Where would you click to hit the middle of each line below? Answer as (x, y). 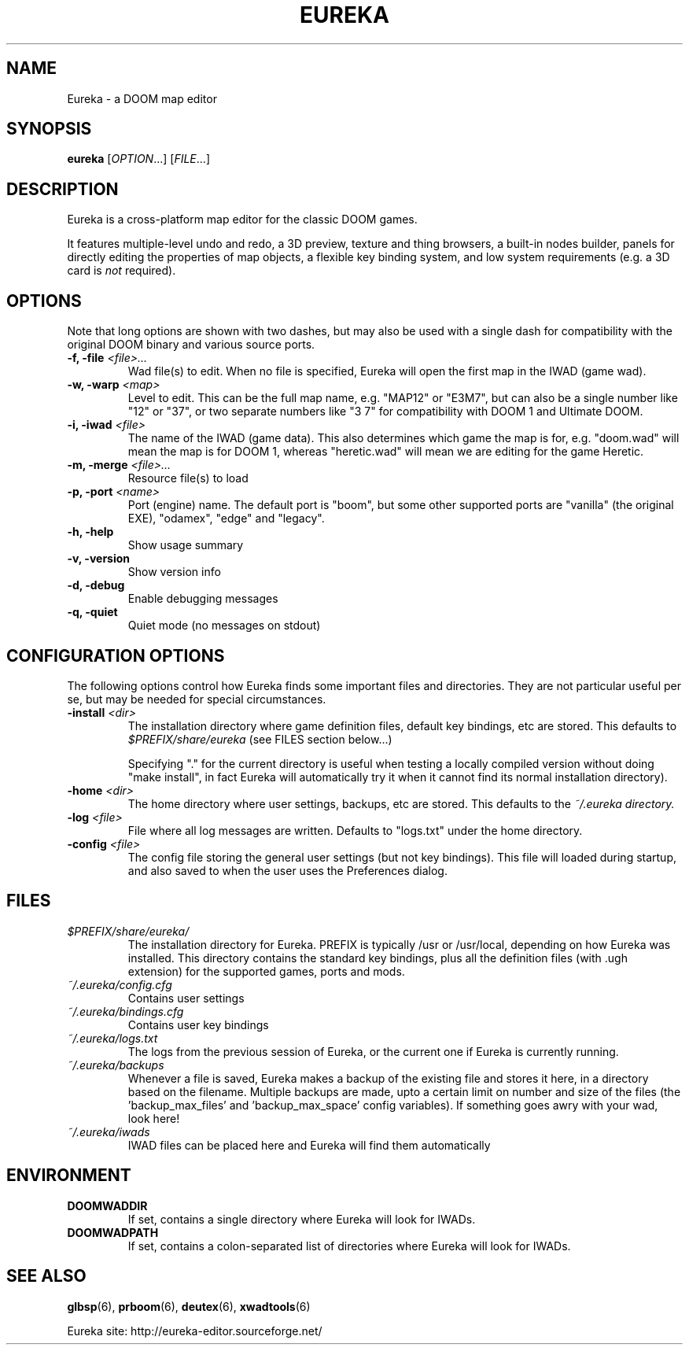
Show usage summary (186, 545)
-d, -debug (96, 585)
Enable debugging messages (203, 599)
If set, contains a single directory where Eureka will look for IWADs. (302, 1219)
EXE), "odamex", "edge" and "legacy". (226, 519)
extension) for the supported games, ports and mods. (266, 971)
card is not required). (122, 271)
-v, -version (99, 559)
